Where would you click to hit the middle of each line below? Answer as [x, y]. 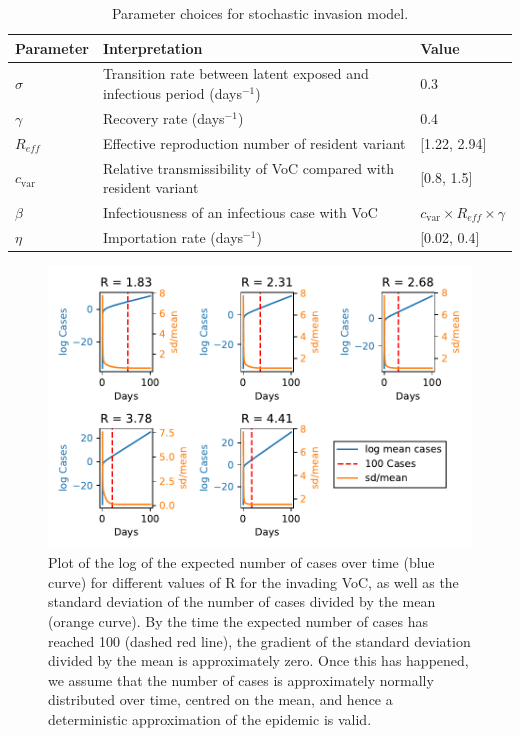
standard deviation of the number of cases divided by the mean [242, 601]
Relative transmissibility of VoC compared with [248, 167]
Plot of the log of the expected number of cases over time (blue [241, 562]
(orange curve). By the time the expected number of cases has [238, 620]
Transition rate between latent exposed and [235, 73]
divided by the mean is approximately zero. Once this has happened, [258, 660]
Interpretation [152, 47]
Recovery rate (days [163, 117]
